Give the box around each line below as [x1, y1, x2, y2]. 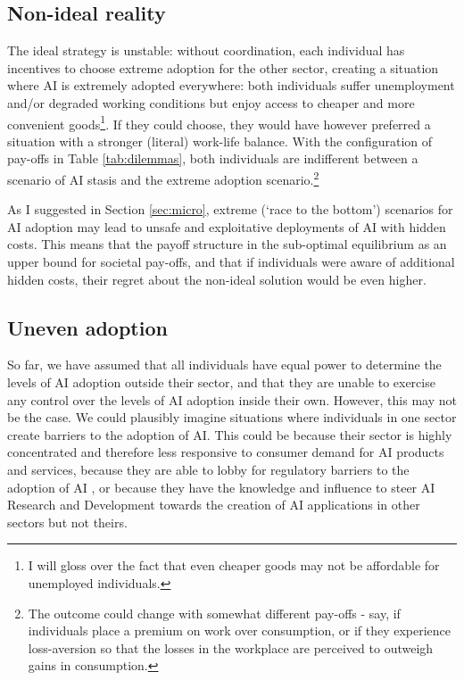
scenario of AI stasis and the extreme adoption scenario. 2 [7, 168, 319, 188]
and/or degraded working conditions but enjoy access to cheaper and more [7, 93, 415, 112]
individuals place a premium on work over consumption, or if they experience [28, 621, 452, 640]
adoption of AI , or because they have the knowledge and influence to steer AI [7, 477, 435, 496]
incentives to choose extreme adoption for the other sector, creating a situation [7, 58, 439, 77]
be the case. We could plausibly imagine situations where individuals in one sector [7, 408, 457, 427]
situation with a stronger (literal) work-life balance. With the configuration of [7, 131, 433, 150]
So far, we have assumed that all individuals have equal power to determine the [7, 355, 442, 374]
